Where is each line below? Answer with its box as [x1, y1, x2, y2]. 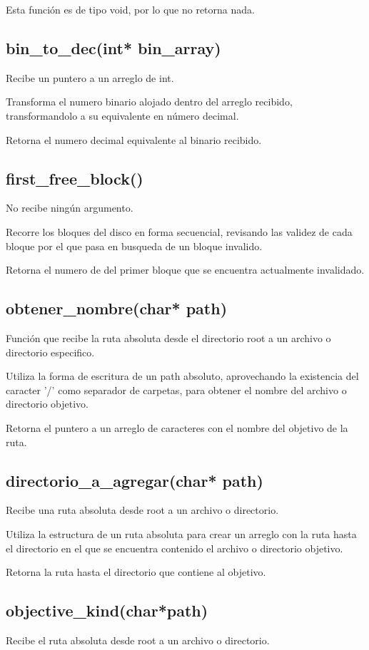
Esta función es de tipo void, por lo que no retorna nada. [6, 2, 255, 16]
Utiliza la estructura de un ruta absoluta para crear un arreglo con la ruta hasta [6, 526, 357, 541]
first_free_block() [6, 167, 143, 189]
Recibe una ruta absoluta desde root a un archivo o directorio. [6, 502, 279, 517]
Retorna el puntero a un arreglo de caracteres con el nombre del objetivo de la [6, 420, 348, 435]
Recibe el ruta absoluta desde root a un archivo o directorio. [6, 632, 270, 647]
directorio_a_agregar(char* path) [6, 469, 263, 491]
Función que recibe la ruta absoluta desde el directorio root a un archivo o [6, 330, 331, 345]
